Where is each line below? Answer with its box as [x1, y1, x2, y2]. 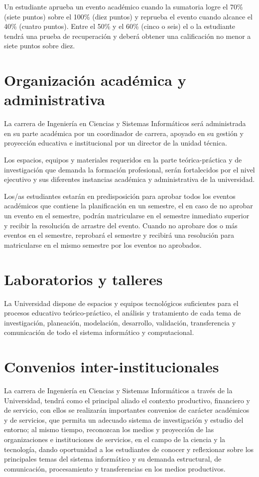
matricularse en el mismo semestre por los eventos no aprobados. [4, 239, 202, 250]
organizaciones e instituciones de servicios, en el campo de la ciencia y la [4, 434, 226, 444]
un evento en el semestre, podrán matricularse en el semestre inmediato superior [4, 210, 250, 221]
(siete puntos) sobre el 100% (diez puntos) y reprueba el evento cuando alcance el [4, 11, 253, 21]
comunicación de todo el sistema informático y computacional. [4, 327, 194, 337]
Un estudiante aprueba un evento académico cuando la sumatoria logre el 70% [4, 1, 243, 11]
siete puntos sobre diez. [4, 40, 75, 51]
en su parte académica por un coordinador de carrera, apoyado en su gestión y [4, 128, 244, 138]
